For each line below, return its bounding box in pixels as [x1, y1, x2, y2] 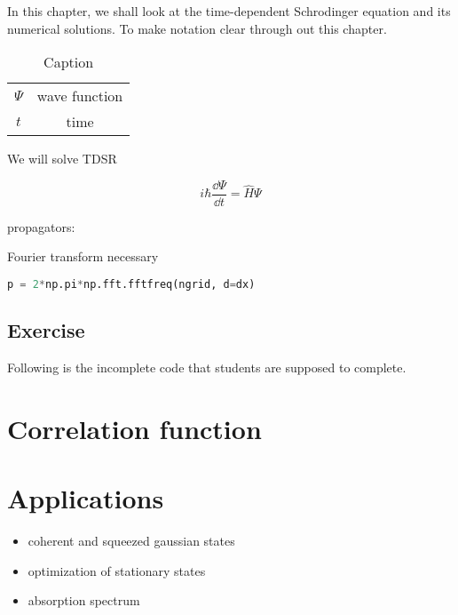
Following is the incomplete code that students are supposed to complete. [7, 358, 407, 377]
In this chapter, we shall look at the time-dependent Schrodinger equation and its [7, 2, 451, 20]
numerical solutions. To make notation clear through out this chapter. [7, 19, 387, 37]
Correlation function [7, 410, 262, 446]
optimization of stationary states [28, 561, 206, 579]
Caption [43, 52, 94, 73]
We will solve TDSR [7, 149, 117, 168]
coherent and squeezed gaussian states [28, 531, 235, 550]
